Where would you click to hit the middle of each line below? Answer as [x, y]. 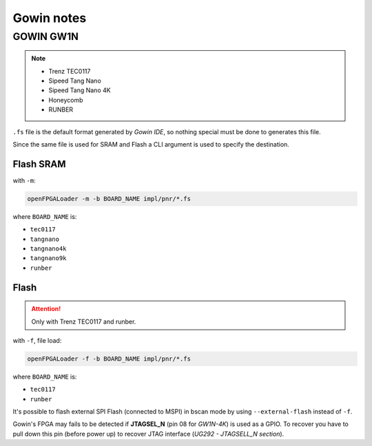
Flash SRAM [39, 164]
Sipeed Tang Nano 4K [80, 90]
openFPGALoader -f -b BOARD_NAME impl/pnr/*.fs [109, 359]
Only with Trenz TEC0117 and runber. [84, 321]
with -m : [24, 180]
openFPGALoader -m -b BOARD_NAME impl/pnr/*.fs [109, 199]
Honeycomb [66, 100]
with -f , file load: [37, 340]
